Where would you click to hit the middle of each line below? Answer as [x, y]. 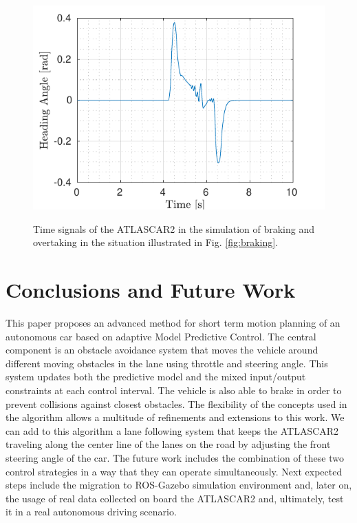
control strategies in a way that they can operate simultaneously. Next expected [174, 471]
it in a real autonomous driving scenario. [91, 512]
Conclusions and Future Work [151, 290]
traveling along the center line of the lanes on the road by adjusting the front [168, 444]
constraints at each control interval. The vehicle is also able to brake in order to [174, 390]
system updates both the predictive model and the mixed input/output [156, 377]
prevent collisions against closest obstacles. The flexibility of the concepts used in [176, 403]
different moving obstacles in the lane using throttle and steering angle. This [167, 363]
